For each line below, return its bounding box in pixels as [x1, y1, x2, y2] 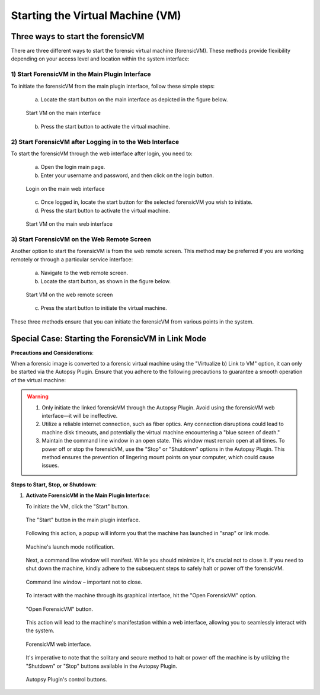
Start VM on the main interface [25, 110, 101, 117]
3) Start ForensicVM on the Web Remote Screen [11, 235, 151, 244]
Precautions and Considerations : [11, 349, 94, 356]
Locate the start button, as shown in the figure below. [40, 277, 171, 284]
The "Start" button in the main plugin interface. [25, 516, 140, 523]
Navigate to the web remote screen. [40, 270, 129, 277]
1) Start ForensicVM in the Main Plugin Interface [11, 70, 151, 78]
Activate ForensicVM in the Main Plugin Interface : [25, 492, 151, 499]
